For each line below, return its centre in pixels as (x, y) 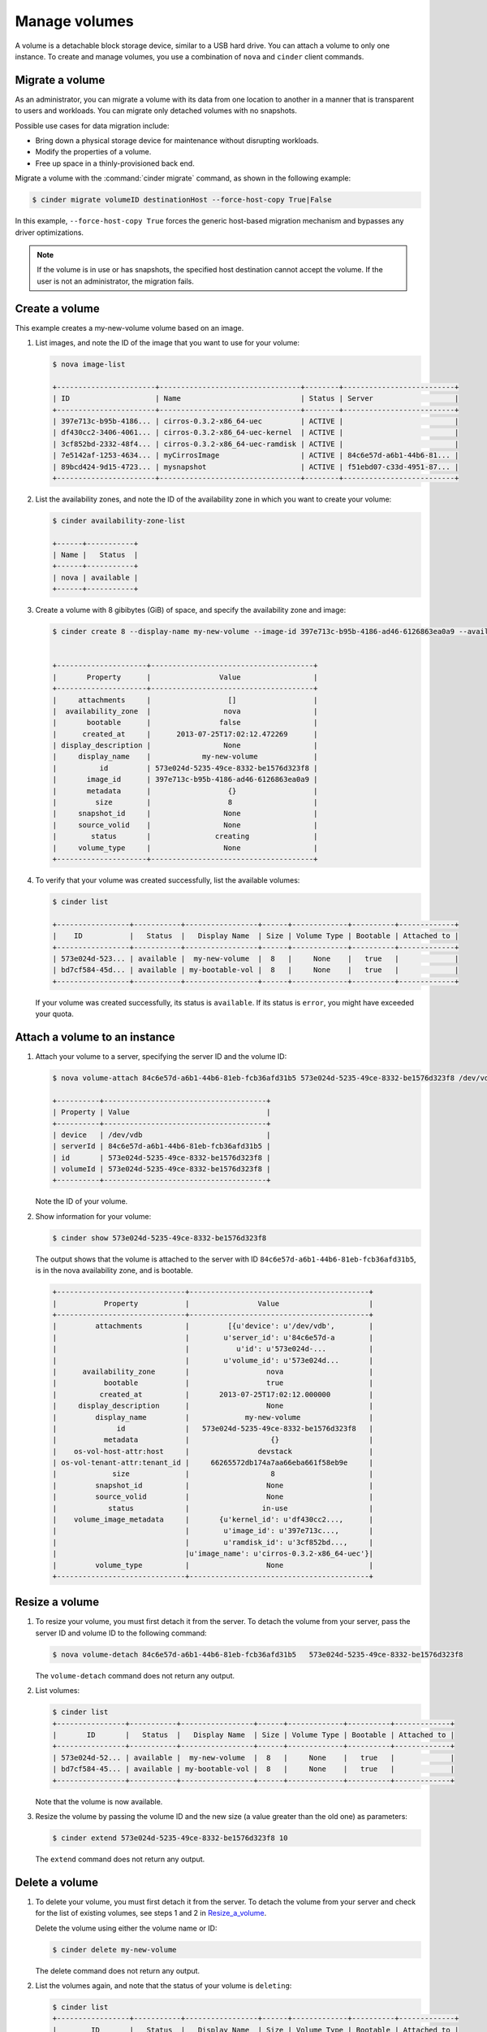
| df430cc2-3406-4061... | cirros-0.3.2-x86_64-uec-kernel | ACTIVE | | (256, 432)
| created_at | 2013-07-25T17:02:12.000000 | (213, 1394)
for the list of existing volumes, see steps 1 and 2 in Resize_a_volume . (151, 1913)
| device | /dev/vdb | (162, 1135)
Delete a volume (57, 1882)
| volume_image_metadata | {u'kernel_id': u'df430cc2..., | (213, 1520)
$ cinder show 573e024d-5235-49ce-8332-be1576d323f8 (159, 1238)
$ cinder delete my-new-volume (115, 1950)
